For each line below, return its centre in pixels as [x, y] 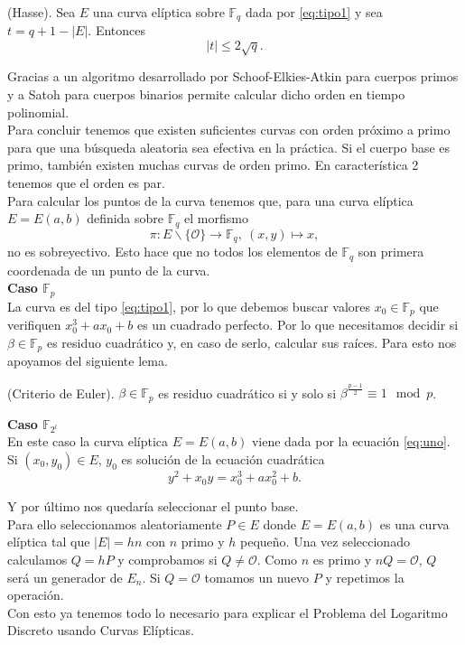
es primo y [342, 560]
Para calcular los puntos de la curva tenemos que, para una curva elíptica [210, 200]
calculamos [37, 560]
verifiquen [34, 325]
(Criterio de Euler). [61, 393]
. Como [277, 560]
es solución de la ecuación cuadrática [223, 459]
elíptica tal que [49, 542]
